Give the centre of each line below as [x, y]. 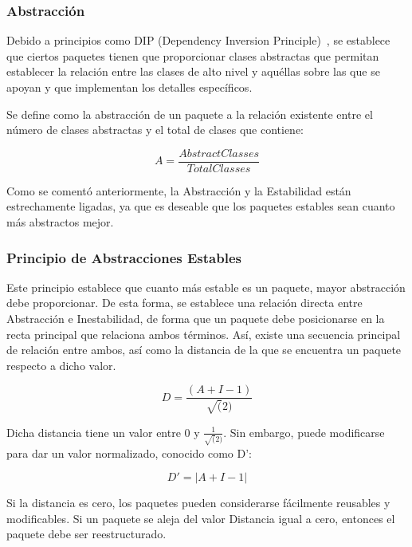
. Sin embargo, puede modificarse [304, 432]
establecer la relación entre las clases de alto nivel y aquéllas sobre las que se [193, 71]
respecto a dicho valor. [61, 365]
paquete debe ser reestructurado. [86, 534]
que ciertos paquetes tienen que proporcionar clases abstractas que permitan [193, 55]
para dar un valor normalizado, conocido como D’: [129, 453]
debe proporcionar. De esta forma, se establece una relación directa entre [184, 303]
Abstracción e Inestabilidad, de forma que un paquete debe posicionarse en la [196, 319]
